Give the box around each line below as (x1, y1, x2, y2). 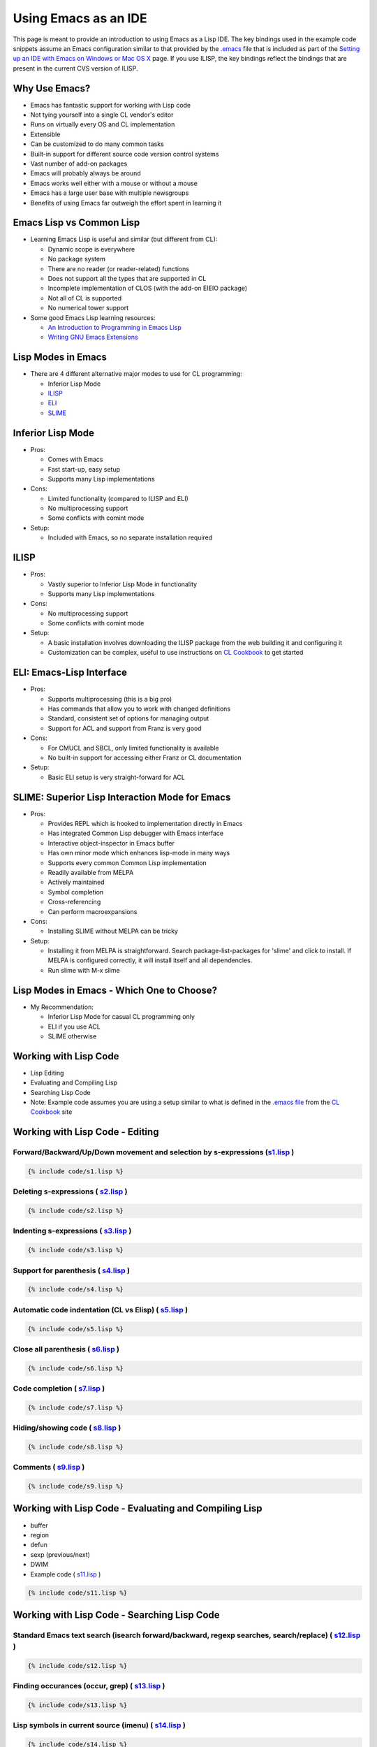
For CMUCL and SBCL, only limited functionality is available (47, 744, 219, 752)
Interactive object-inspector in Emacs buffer (47, 839, 175, 847)
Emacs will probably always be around (30, 169, 141, 177)
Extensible (30, 130, 61, 138)
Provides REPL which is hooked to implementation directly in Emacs (47, 819, 243, 827)
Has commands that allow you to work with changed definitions (47, 704, 230, 713)
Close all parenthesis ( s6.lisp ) (13, 1344, 120, 1354)
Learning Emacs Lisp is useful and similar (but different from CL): (30, 235, 218, 244)
